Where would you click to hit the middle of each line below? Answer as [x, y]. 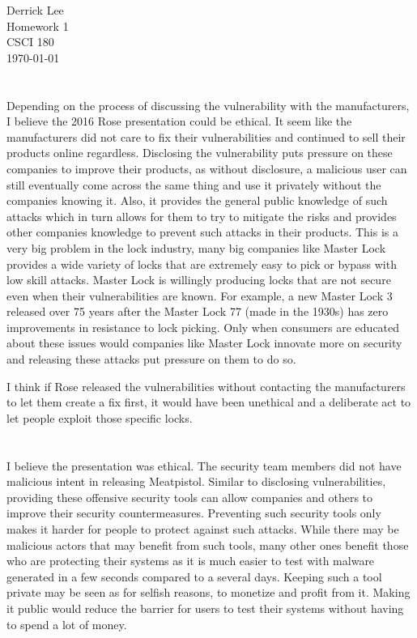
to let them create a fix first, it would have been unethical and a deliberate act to [209, 402]
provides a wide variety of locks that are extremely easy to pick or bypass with [202, 264]
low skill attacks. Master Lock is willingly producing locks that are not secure [199, 280]
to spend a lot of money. [67, 624]
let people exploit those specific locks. [100, 417]
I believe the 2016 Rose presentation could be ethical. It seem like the [179, 121]
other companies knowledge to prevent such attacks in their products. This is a [202, 232]
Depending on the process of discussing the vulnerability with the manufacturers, [208, 105]
